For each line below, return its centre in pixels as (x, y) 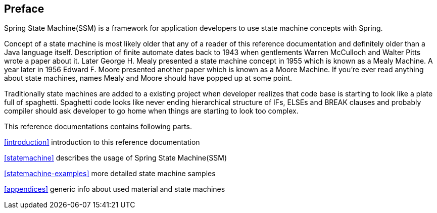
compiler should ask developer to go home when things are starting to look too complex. (151, 111)
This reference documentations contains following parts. (98, 127)
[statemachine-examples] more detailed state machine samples (110, 174)
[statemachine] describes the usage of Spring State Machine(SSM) (116, 158)
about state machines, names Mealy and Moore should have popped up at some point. (148, 78)
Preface (24, 9)
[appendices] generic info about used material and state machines (115, 189)
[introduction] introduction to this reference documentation (102, 142)
